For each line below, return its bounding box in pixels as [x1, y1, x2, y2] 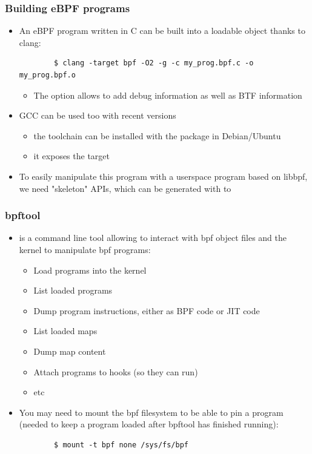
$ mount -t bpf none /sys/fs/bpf [54, 440, 188, 449]
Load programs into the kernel [33, 263, 147, 276]
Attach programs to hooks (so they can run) [33, 365, 198, 378]
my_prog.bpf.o [19, 71, 76, 79]
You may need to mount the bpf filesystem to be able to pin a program [19, 406, 284, 418]
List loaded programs [33, 284, 113, 297]
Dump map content [33, 344, 106, 357]
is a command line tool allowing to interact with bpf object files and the [19, 231, 287, 244]
